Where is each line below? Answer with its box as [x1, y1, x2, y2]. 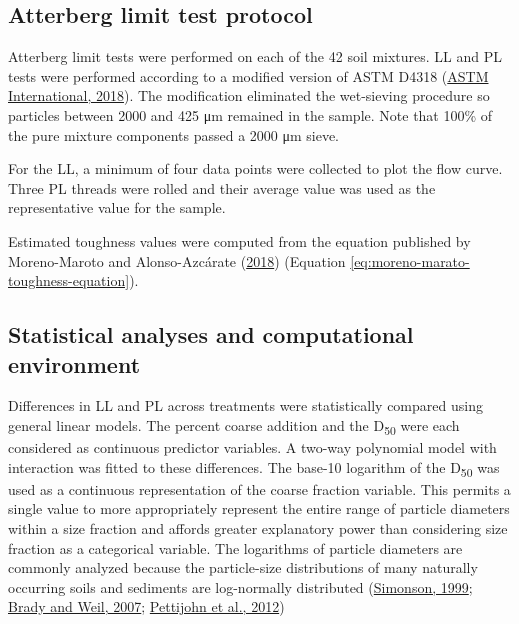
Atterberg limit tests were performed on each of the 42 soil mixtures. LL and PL [8, 46, 503, 67]
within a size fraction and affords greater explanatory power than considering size [8, 517, 508, 538]
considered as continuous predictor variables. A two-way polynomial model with [8, 437, 497, 458]
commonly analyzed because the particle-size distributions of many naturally [8, 557, 478, 578]
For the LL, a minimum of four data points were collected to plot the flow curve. [8, 158, 503, 179]
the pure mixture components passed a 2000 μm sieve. [8, 124, 340, 145]
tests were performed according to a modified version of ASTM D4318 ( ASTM [8, 65, 489, 86]
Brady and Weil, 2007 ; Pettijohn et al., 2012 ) [8, 596, 285, 617]
